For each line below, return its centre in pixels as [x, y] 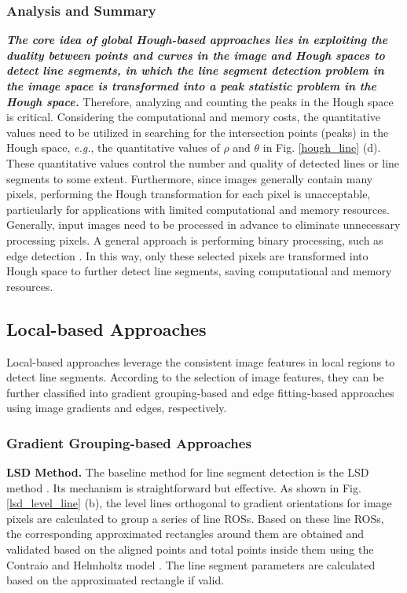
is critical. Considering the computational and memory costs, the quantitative [194, 117]
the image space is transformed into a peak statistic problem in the [191, 86]
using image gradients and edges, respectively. [117, 408]
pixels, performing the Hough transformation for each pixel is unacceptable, [189, 194]
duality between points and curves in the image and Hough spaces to [196, 55]
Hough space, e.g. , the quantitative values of [113, 147]
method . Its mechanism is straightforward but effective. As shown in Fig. [184, 487]
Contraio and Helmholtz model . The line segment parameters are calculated [191, 564]
